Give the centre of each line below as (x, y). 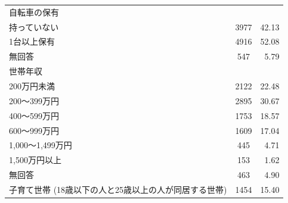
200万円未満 (32, 85)
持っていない (34, 26)
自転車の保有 (34, 12)
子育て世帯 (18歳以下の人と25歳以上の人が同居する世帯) (118, 189)
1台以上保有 (32, 41)
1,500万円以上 (35, 160)
